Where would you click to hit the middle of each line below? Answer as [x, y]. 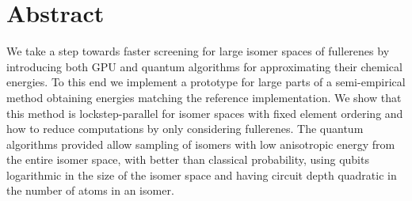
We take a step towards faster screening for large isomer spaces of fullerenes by [198, 51]
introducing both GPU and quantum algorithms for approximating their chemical [204, 66]
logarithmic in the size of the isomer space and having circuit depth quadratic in [202, 174]
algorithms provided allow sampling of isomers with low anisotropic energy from [201, 144]
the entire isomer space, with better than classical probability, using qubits [188, 159]
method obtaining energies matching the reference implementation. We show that [204, 97]
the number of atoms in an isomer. [90, 190]
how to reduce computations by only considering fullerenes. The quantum [185, 129]
